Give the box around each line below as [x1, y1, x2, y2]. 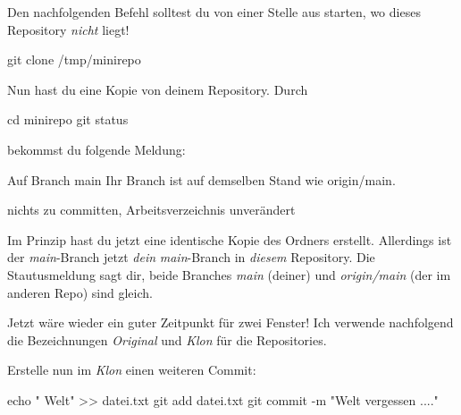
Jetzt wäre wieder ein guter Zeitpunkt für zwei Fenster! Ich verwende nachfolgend [7, 313, 454, 332]
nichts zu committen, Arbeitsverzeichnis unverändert [7, 200, 296, 219]
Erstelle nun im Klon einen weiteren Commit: [7, 360, 256, 379]
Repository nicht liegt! [7, 20, 130, 38]
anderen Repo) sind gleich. [7, 283, 153, 301]
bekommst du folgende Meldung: [7, 140, 186, 158]
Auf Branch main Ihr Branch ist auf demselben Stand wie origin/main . [7, 170, 396, 189]
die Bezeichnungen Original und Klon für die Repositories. [7, 330, 327, 349]
